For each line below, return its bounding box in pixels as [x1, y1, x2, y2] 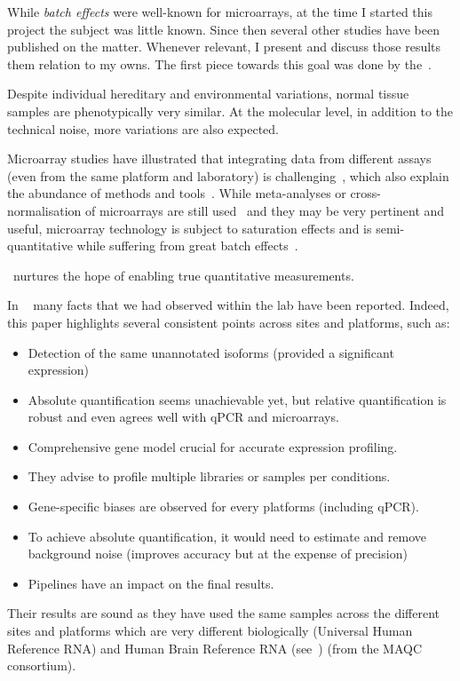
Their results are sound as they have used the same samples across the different [7, 604, 440, 622]
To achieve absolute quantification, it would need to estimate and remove [28, 527, 426, 545]
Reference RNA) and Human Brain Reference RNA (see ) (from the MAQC [7, 638, 423, 657]
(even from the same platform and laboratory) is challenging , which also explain [7, 166, 449, 185]
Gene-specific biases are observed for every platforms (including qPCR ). [28, 497, 419, 516]
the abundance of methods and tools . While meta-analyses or [7, 184, 346, 202]
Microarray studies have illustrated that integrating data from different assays [7, 149, 432, 168]
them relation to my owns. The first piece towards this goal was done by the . [7, 54, 432, 73]
